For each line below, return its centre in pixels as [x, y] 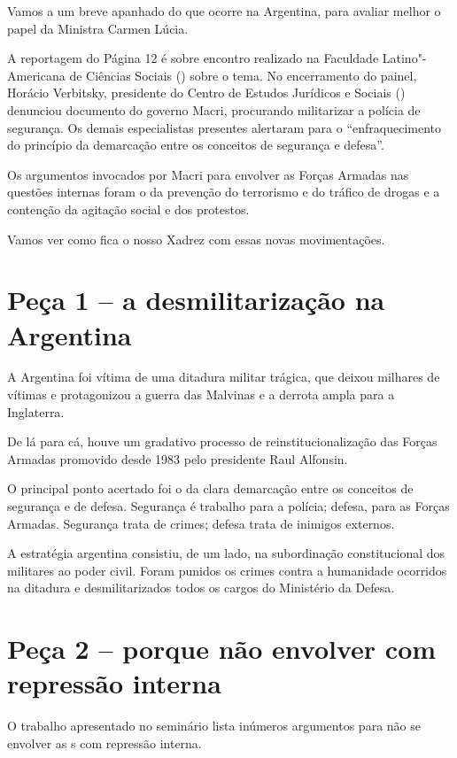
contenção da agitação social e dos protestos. [128, 209]
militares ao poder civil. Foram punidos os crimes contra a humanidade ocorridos [227, 570]
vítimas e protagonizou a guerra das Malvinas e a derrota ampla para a [201, 394]
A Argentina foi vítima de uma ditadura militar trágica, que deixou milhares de [224, 377]
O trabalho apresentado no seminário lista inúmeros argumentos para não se [214, 726]
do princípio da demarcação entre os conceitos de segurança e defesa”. [196, 145]
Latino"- [404, 58]
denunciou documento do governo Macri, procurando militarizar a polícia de [214, 109]
